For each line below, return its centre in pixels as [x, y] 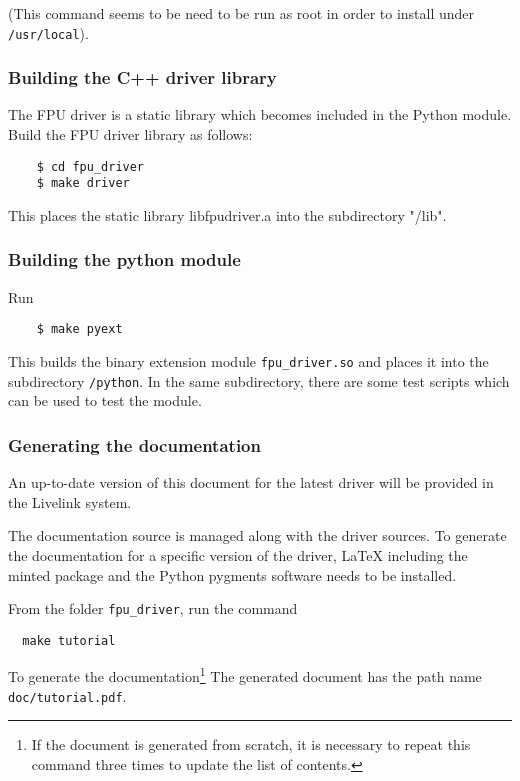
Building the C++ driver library [142, 77]
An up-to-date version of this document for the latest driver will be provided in [251, 482]
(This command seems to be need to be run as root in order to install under [241, 13]
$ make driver [83, 183]
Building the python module [124, 259]
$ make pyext [79, 329]
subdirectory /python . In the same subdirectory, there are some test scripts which [259, 380]
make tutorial [69, 640]
